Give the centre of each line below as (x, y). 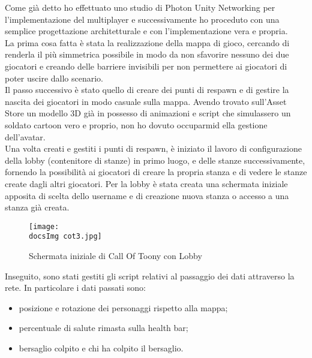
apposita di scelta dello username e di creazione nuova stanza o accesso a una (147, 195)
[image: (44, 226)
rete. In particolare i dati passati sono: (75, 288)
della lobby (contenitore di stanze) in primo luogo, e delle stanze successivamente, (155, 160)
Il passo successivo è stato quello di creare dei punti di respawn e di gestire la (147, 90)
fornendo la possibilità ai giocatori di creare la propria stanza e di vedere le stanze (156, 172)
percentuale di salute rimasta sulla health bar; (103, 328)
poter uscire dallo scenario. (54, 78)
